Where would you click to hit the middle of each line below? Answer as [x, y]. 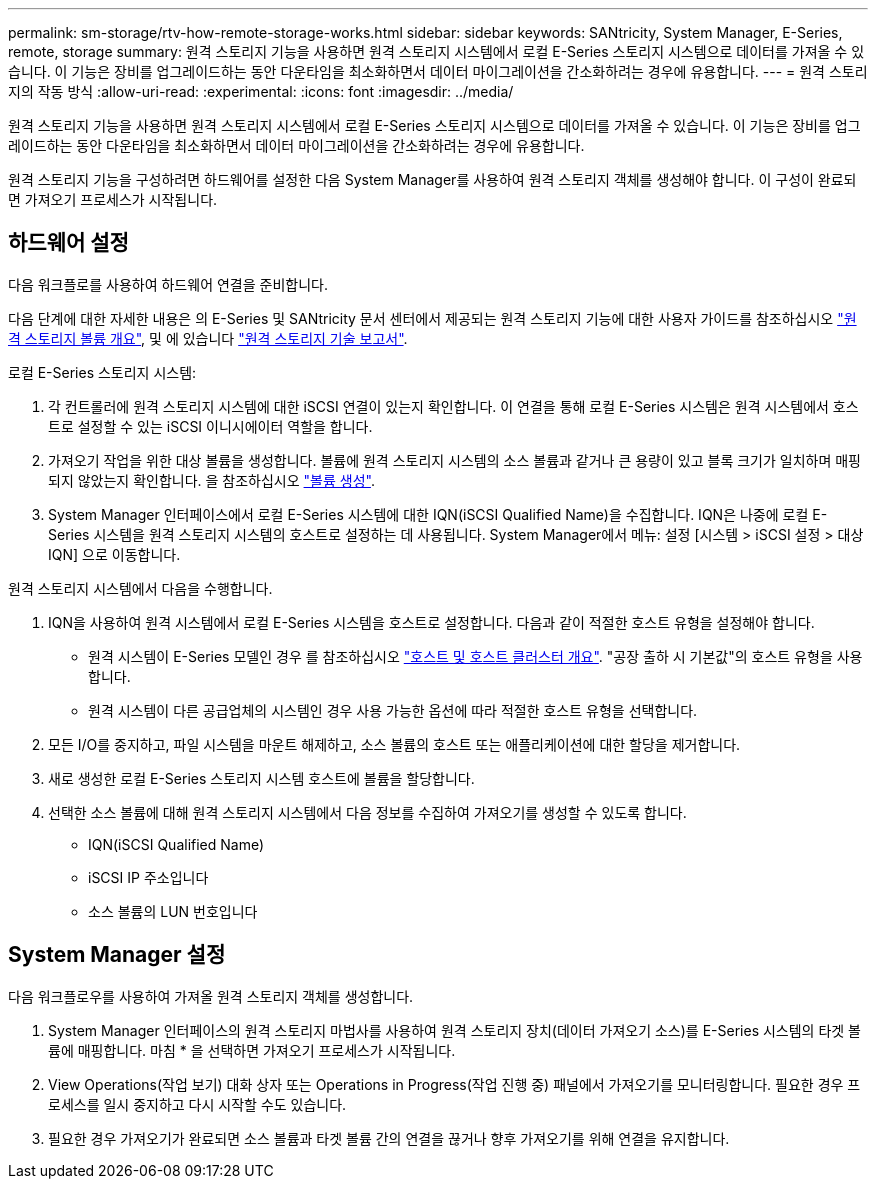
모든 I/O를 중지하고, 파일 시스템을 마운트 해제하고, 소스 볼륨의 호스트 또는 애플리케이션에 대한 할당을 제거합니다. [394, 744]
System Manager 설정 [117, 955]
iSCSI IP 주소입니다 [148, 877]
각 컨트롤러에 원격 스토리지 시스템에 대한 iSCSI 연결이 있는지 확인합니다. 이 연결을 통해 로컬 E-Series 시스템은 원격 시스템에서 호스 [453, 406]
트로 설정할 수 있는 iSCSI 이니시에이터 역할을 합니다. [210, 426]
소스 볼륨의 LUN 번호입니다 [173, 911]
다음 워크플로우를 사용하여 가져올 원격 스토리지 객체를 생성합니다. [211, 996]
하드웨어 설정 [68, 243]
